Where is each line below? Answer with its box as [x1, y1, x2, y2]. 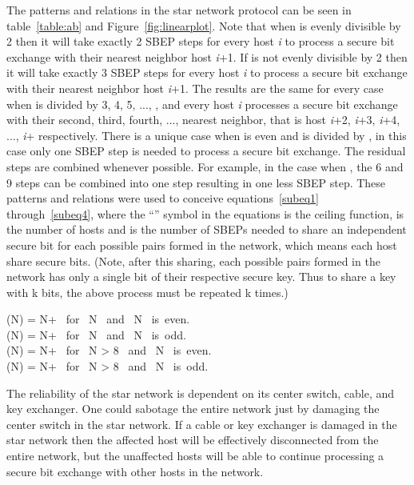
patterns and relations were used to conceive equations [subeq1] [6, 190, 319, 206]
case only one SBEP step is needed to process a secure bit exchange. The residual [6, 142, 406, 159]
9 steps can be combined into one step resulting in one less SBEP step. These [6, 174, 386, 190]
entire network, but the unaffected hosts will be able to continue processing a [6, 447, 384, 464]
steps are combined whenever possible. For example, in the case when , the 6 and [6, 158, 404, 174]
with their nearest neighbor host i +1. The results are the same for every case [6, 79, 384, 96]
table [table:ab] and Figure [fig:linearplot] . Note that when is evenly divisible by [6, 17, 401, 34]
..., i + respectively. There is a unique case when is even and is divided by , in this [6, 126, 407, 143]
